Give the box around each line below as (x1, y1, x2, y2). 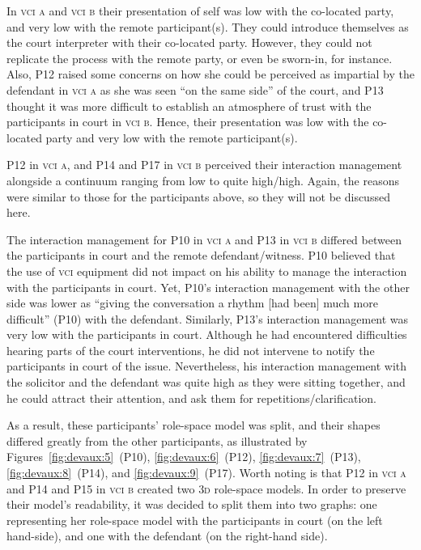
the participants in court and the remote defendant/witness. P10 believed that (6, 247, 396, 264)
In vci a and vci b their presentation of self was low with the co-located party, (6, 2, 394, 19)
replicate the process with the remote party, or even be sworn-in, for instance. (6, 49, 393, 66)
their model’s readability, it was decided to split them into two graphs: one (6, 496, 377, 513)
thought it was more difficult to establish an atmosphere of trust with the (6, 97, 372, 114)
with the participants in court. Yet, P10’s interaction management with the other (6, 278, 410, 295)
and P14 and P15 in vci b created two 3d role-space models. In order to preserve (6, 480, 406, 497)
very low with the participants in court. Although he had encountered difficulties (6, 326, 407, 343)
